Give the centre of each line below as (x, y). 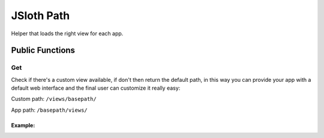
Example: (23, 125)
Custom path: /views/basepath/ (54, 99)
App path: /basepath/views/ (49, 110)
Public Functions (43, 50)
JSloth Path (40, 16)
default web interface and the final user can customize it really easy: (96, 88)
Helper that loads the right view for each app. (67, 33)
